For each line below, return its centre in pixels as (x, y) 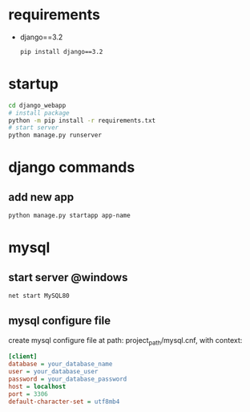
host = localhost (37, 386)
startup (33, 84)
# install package (39, 113)
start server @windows (68, 277)
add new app (41, 197)
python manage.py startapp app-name (69, 216)
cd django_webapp (37, 105)
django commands (72, 167)
